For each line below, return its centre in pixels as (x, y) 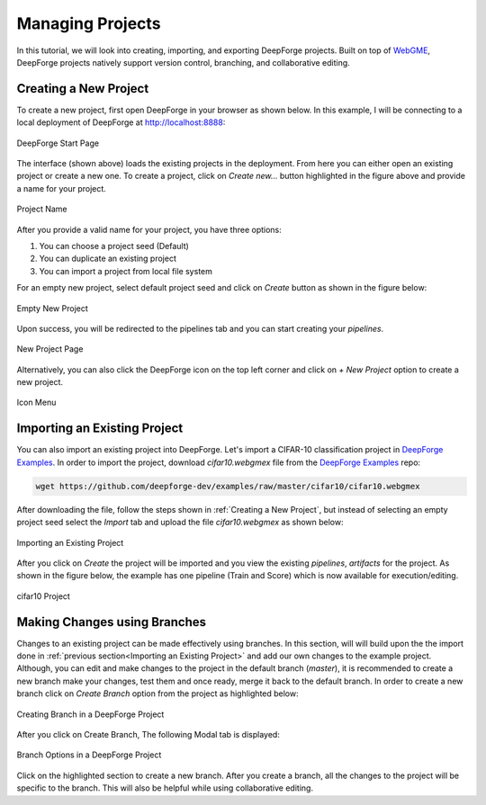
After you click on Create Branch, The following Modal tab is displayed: (148, 734)
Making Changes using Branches (112, 622)
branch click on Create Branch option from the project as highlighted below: (157, 693)
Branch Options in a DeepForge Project (89, 755)
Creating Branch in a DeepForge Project (90, 714)
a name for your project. (62, 188)
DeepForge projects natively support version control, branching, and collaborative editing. (183, 62)
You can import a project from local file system (126, 271)
